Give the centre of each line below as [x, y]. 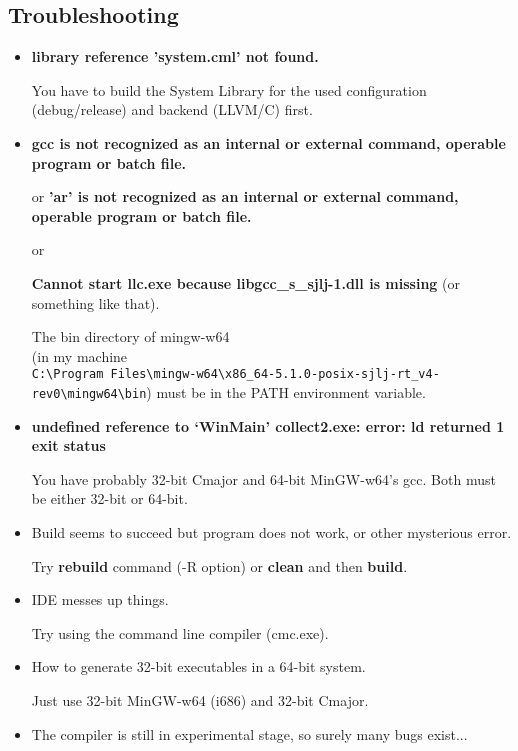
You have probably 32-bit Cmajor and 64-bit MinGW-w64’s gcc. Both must [263, 478]
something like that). [95, 302]
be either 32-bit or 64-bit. [109, 498]
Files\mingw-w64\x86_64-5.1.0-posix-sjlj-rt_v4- [275, 374]
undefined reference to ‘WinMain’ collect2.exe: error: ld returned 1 [268, 425]
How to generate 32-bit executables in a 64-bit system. [198, 666]
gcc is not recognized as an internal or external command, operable [268, 142]
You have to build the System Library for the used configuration [229, 89]
